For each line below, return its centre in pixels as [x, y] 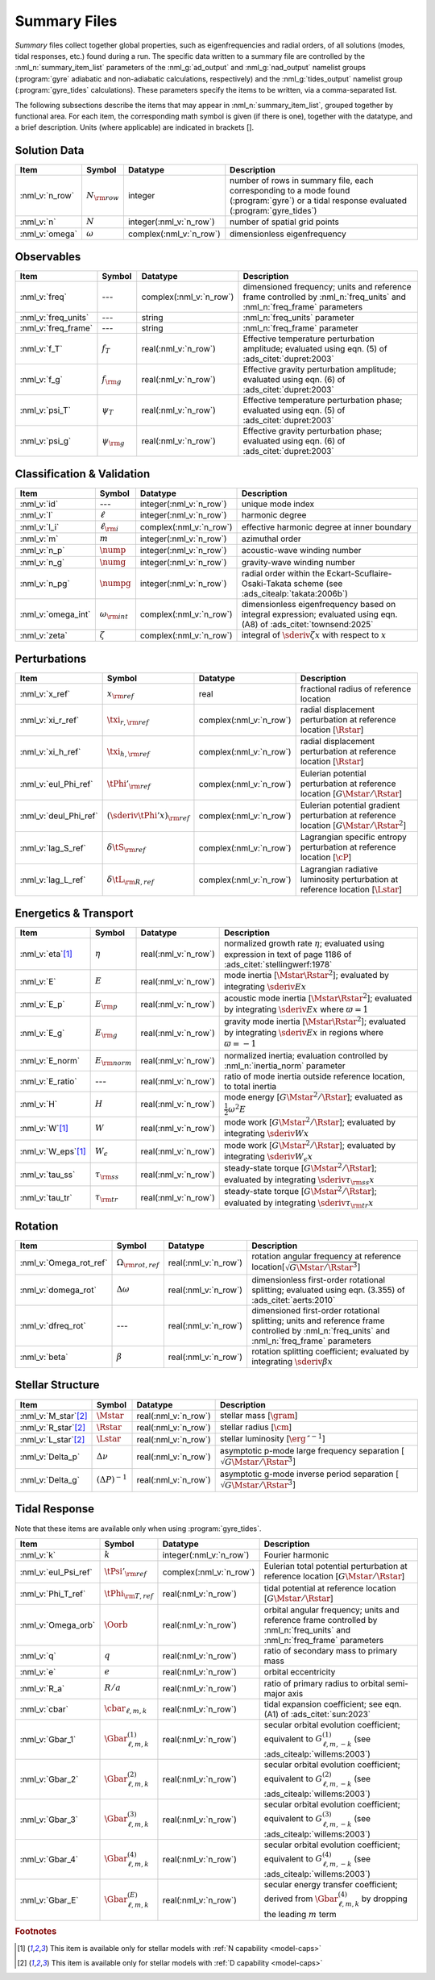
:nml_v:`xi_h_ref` [50, 752]
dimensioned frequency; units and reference [327, 287]
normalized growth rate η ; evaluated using [304, 943]
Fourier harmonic [296, 1555]
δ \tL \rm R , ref [130, 880]
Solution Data [50, 150]
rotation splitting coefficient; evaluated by [330, 1351]
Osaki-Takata [267, 583]
